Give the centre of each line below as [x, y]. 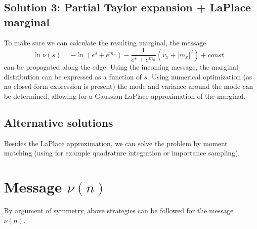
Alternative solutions [59, 123]
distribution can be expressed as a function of [73, 76]
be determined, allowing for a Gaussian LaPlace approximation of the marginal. [125, 96]
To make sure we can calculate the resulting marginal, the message [105, 42]
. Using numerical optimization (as [200, 76]
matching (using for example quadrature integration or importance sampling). [122, 153]
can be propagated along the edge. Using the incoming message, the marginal [121, 67]
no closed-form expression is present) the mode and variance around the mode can [128, 86]
